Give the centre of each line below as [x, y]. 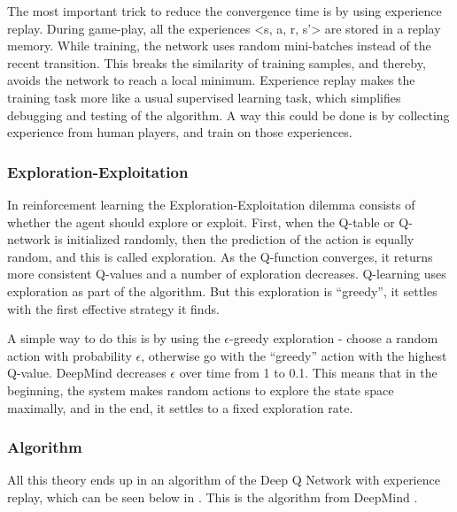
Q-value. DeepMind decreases [87, 373]
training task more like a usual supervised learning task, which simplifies [204, 97]
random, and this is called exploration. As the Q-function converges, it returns [220, 256]
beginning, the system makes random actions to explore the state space [201, 390]
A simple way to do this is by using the [114, 338]
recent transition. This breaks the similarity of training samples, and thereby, [217, 62]
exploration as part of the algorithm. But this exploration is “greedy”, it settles [222, 290]
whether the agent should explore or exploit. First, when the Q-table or [201, 222]
